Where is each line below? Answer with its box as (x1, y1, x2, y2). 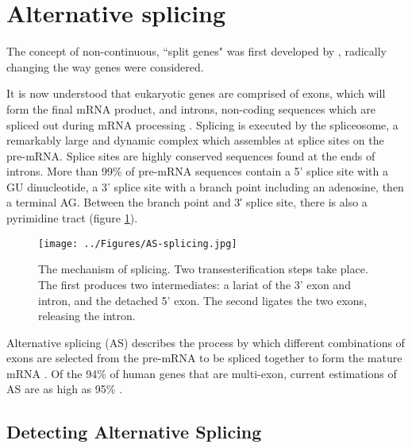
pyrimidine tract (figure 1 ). (6, 210, 138, 226)
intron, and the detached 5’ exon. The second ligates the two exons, (38, 292, 368, 308)
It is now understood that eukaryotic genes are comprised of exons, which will (6, 85, 386, 102)
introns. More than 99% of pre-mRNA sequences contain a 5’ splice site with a (6, 163, 388, 180)
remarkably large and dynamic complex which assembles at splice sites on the (6, 132, 384, 149)
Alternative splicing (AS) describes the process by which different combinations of (6, 334, 405, 350)
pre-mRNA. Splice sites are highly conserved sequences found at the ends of (6, 147, 375, 164)
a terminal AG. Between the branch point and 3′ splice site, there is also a (6, 194, 368, 210)
